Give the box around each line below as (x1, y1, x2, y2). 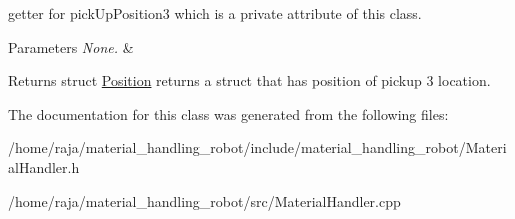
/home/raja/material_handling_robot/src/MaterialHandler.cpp (8, 190, 401, 211)
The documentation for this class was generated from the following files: (8, 103, 449, 124)
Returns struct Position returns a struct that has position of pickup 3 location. (8, 70, 491, 91)
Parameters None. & (8, 36, 134, 57)
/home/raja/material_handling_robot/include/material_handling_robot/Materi (8, 137, 507, 158)
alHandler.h (8, 156, 80, 177)
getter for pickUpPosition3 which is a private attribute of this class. (8, 3, 422, 23)
